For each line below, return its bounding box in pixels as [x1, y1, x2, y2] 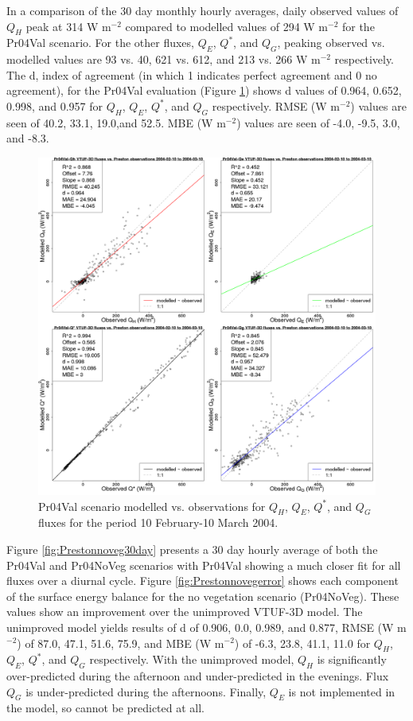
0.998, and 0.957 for [6, 97, 103, 114]
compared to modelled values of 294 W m [125, 18, 329, 34]
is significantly [317, 651, 387, 668]
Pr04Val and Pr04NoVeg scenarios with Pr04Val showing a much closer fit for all [6, 556, 401, 573]
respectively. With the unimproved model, [89, 651, 294, 668]
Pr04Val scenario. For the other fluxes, [6, 34, 194, 51]
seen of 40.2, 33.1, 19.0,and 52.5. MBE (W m [6, 114, 226, 131]
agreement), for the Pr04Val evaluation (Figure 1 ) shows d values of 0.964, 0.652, [6, 82, 402, 99]
